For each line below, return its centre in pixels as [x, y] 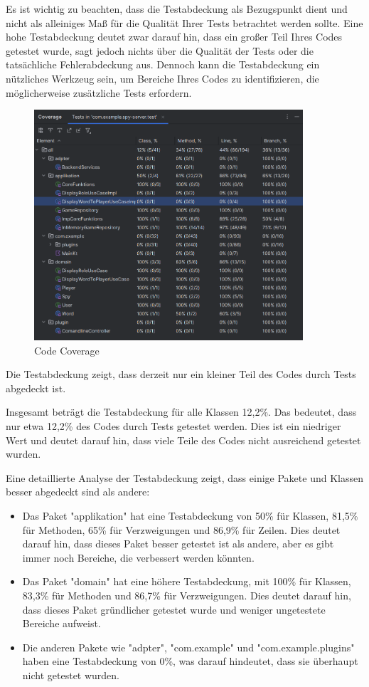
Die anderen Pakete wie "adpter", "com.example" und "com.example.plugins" [188, 647]
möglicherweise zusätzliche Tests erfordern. [99, 92]
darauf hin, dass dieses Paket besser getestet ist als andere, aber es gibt [178, 544]
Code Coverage [67, 350]
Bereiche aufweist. [61, 623]
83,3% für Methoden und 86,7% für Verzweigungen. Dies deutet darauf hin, [187, 595]
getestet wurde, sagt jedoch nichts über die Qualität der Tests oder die [160, 50]
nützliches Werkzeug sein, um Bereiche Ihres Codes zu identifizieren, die [162, 78]
